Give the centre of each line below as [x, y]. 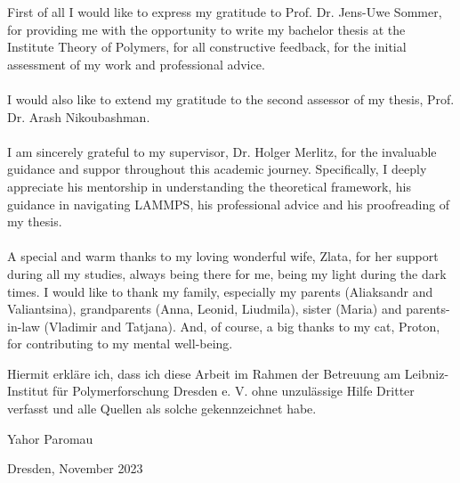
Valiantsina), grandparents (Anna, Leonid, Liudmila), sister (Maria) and [205, 309]
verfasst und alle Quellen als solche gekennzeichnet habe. [162, 409]
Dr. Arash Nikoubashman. [79, 116]
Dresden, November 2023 [75, 468]
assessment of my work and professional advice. [136, 64]
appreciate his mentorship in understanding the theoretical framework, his [210, 186]
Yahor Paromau [50, 438]
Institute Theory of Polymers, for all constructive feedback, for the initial [207, 47]
